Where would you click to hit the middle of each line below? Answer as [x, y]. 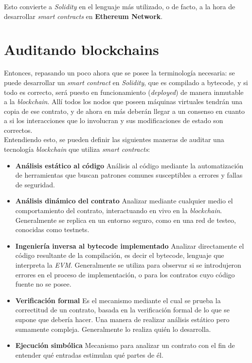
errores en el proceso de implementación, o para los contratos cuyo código [125, 274]
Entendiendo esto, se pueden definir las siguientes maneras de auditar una [114, 139]
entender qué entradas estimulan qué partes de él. [89, 354]
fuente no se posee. [43, 284]
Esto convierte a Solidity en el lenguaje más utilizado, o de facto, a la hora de [120, 6]
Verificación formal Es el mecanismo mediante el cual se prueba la [118, 300]
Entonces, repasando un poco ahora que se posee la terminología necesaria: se [119, 73]
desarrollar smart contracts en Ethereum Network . [83, 16]
